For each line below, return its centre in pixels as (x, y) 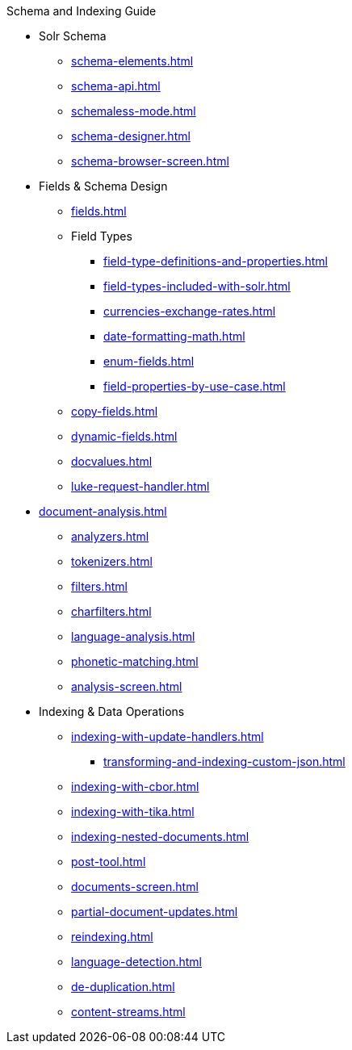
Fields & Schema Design (103, 186)
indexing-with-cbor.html (135, 786)
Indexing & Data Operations (112, 711)
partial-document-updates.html (155, 912)
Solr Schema (73, 36)
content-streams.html (128, 1012)
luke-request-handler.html (140, 486)
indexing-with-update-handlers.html (168, 736)
